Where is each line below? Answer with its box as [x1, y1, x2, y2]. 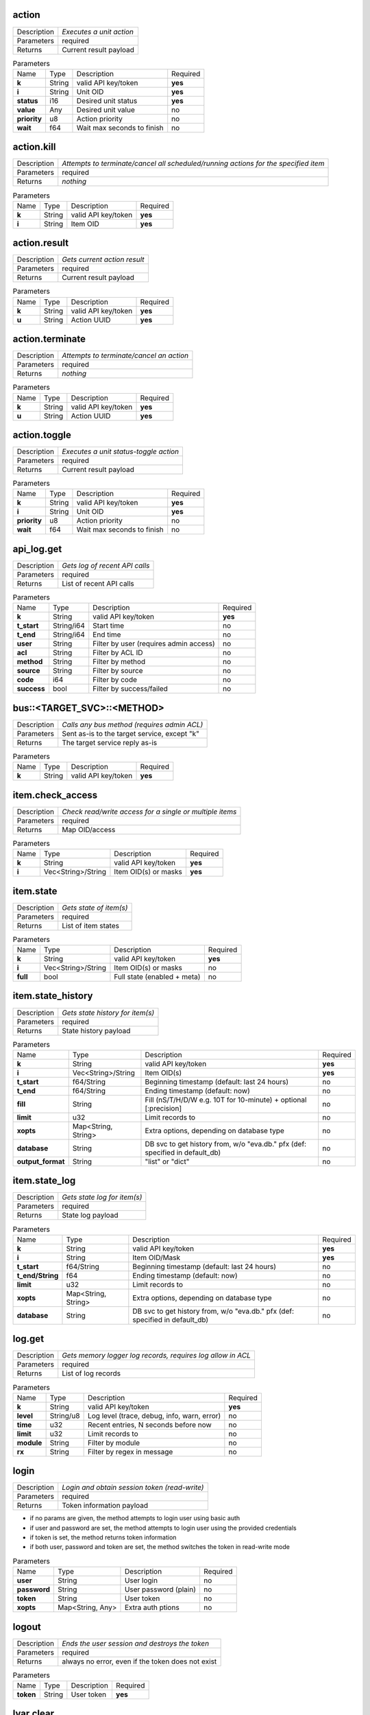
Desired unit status [76, 96, 138, 106]
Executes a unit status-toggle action [62, 447, 180, 456]
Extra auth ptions [124, 1602, 180, 1612]
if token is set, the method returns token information [29, 1533, 177, 1541]
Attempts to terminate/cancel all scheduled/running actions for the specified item [62, 158, 325, 168]
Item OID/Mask [132, 1253, 181, 1262]
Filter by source [92, 666, 143, 676]
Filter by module [87, 1438, 140, 1447]
